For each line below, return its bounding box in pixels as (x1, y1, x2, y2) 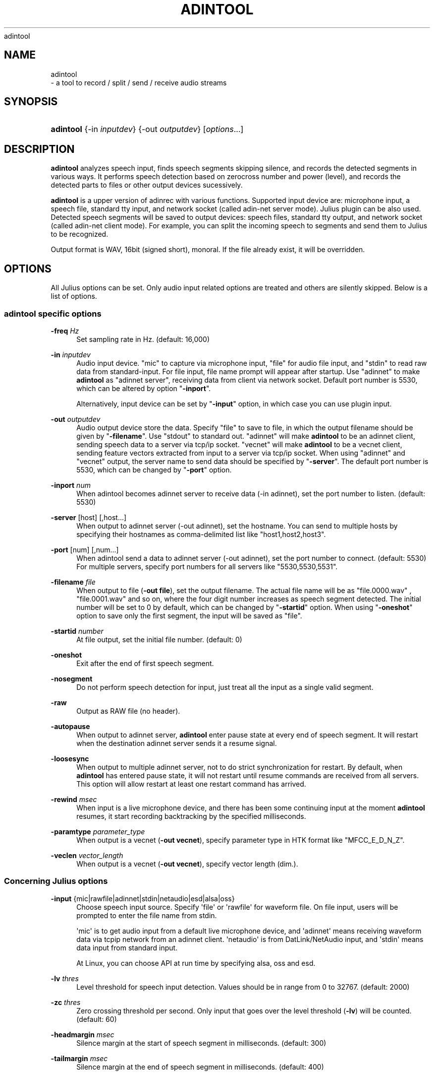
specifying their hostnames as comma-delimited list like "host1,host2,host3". (76, 530, 326, 538)
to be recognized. (51, 230, 108, 239)
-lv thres (51, 974, 79, 983)
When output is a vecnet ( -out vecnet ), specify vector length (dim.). (76, 859, 298, 868)
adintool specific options (4, 308, 102, 319)
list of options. (51, 292, 97, 301)
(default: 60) (76, 1014, 117, 1023)
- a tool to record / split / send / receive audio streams (51, 78, 227, 87)
